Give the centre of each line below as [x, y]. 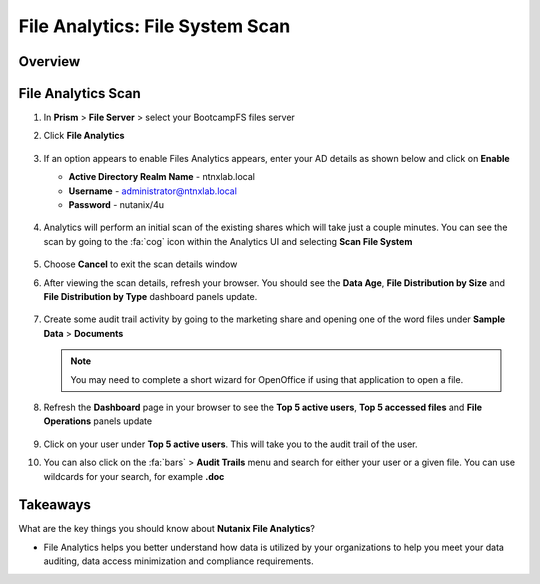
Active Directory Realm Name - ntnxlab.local [161, 177]
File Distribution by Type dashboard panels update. [150, 296]
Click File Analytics [84, 136]
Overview [49, 61]
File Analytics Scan [80, 93]
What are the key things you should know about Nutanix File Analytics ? [166, 529]
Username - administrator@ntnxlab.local [152, 191]
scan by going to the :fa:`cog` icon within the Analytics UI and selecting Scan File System [228, 241]
